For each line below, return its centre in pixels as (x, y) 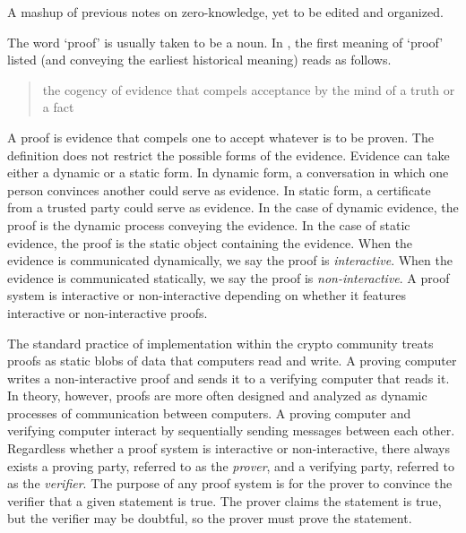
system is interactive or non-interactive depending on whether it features (207, 295)
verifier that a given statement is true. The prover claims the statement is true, (224, 500)
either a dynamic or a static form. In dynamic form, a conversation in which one (228, 172)
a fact (58, 107)
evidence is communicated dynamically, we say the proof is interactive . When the (230, 260)
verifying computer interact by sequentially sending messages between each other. (231, 430)
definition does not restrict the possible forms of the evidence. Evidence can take (229, 155)
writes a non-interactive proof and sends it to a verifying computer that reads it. (229, 378)
